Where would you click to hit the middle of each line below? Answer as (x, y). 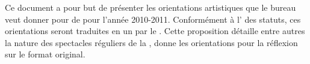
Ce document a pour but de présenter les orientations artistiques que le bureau (150, 7)
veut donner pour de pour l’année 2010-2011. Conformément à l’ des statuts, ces (153, 19)
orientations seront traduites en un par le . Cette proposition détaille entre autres (155, 31)
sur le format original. (45, 54)
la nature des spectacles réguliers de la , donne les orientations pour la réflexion (151, 42)
